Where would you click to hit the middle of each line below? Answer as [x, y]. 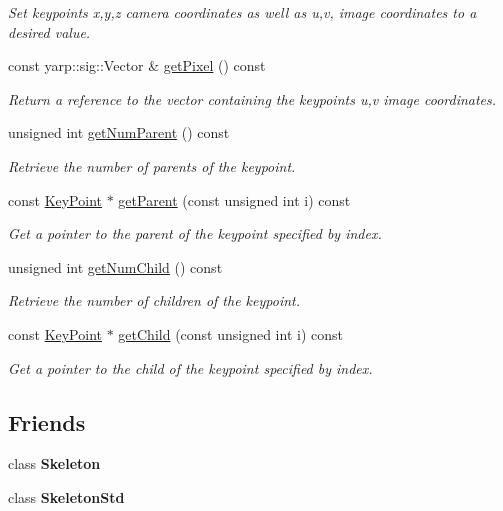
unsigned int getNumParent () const [119, 132]
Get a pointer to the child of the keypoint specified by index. [190, 367]
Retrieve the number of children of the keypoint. [154, 300]
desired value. [49, 31]
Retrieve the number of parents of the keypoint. [152, 165]
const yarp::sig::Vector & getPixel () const [137, 65]
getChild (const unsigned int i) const [230, 333]
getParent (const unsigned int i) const [234, 199]
